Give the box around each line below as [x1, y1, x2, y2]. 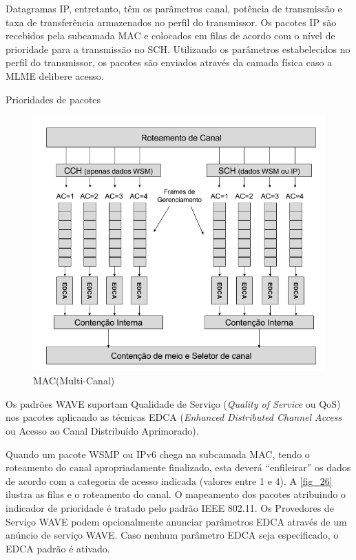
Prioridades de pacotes [6, 92, 101, 106]
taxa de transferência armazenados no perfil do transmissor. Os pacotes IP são [6, 14, 337, 29]
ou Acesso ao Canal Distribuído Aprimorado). [6, 424, 199, 438]
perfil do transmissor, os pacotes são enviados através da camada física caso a [6, 55, 333, 70]
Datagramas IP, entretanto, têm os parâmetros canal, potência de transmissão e [6, 1, 342, 15]
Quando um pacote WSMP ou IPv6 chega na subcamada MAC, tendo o [6, 446, 310, 461]
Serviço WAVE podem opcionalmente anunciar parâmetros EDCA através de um [6, 514, 347, 528]
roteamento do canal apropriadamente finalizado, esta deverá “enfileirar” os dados [6, 460, 351, 475]
